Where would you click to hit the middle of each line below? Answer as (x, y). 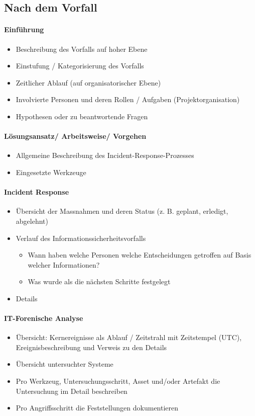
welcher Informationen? (64, 264)
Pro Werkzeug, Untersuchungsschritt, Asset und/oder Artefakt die (118, 381)
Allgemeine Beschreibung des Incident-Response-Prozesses (105, 155)
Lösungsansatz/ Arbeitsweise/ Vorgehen (75, 136)
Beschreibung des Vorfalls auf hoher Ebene (82, 49)
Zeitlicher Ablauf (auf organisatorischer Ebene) (88, 82)
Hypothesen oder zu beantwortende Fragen (82, 116)
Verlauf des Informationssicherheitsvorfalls (81, 238)
